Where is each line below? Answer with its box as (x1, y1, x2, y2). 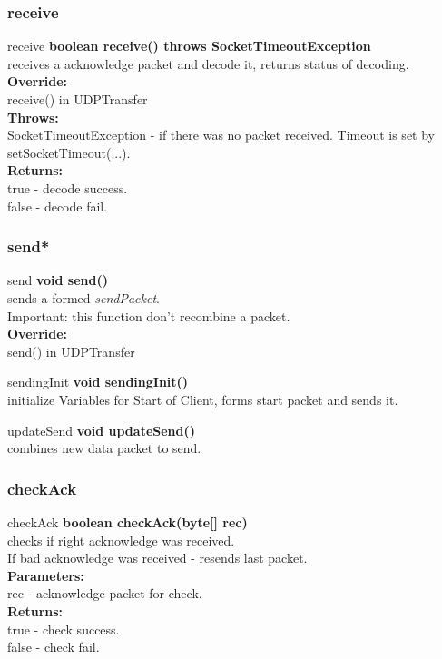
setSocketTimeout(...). (7, 143, 131, 162)
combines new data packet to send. (7, 438, 201, 457)
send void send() (7, 270, 109, 290)
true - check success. (7, 619, 120, 638)
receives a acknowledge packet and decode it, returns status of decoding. (7, 54, 409, 73)
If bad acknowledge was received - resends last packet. (7, 548, 308, 567)
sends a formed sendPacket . (7, 288, 160, 307)
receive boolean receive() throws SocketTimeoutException (7, 36, 371, 55)
